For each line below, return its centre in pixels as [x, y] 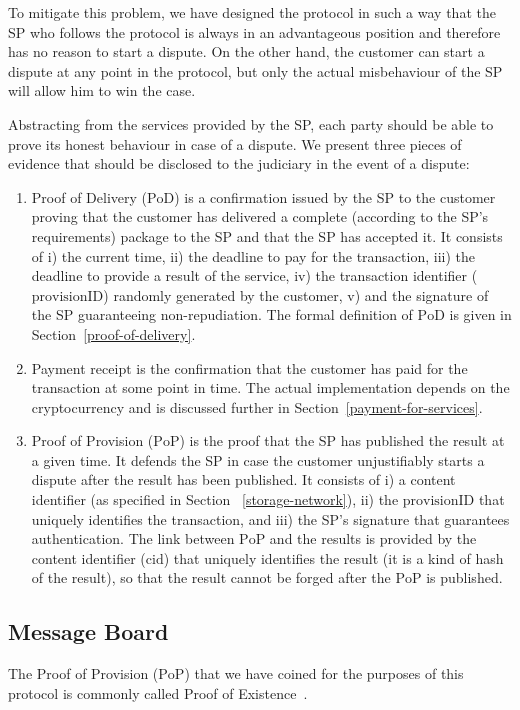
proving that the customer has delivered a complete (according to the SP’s [260, 216]
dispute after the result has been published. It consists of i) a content [243, 479]
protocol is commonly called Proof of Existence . [158, 692]
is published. [464, 577]
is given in [480, 314]
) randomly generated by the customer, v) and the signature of [296, 294]
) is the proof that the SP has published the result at [342, 440]
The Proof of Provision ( [83, 673]
